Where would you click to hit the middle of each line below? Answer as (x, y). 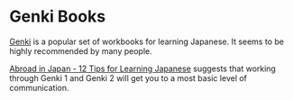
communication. (39, 87)
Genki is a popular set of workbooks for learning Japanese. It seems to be (146, 41)
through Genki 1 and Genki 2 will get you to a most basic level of (128, 77)
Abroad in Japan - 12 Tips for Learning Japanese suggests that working (143, 68)
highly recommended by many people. (81, 50)
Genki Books (58, 17)
